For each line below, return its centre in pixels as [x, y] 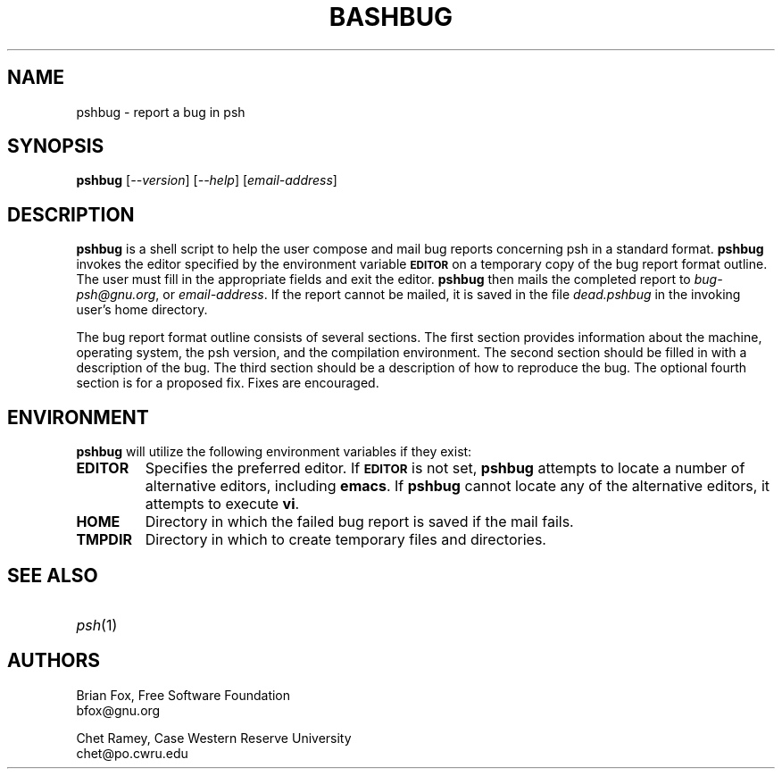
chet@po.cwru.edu [132, 753]
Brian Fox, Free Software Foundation [183, 695]
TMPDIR [104, 540]
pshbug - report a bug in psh [161, 112]
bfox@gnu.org [118, 710]
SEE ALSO [53, 575]
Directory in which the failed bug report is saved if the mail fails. [359, 522]
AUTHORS [54, 661]
